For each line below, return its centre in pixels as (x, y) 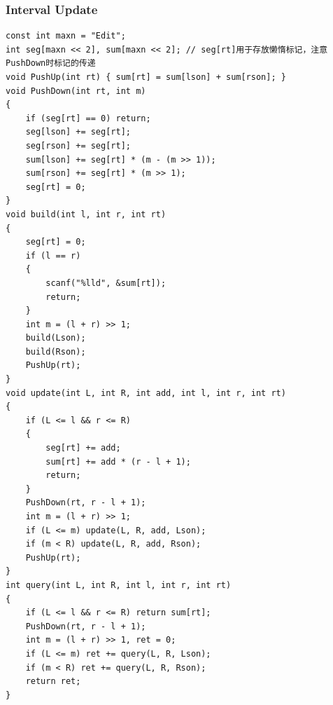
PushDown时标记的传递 (51, 63)
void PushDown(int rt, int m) (76, 91)
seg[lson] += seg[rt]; (78, 132)
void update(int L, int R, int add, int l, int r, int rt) (146, 393)
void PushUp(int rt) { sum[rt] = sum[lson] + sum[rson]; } (146, 77)
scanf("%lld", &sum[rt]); (106, 283)
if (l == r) (53, 255)
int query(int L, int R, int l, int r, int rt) (119, 585)
